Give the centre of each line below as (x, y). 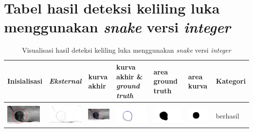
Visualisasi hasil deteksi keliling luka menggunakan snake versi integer (126, 50)
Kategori (231, 81)
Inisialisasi (25, 81)
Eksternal (65, 81)
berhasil (227, 115)
